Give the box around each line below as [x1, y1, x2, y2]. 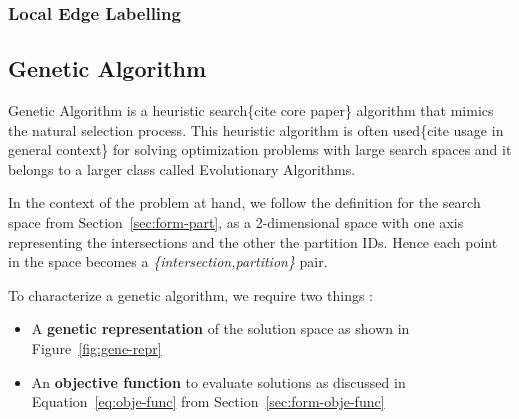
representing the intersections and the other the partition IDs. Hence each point [8, 231, 498, 252]
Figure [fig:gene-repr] [31, 337, 162, 358]
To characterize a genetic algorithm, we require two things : [8, 284, 374, 305]
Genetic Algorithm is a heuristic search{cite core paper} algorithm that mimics [8, 100, 494, 121]
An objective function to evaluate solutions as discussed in [31, 371, 406, 392]
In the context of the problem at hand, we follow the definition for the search [8, 192, 481, 213]
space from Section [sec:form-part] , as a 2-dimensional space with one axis [8, 212, 464, 233]
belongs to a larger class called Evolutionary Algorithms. [8, 158, 356, 179]
